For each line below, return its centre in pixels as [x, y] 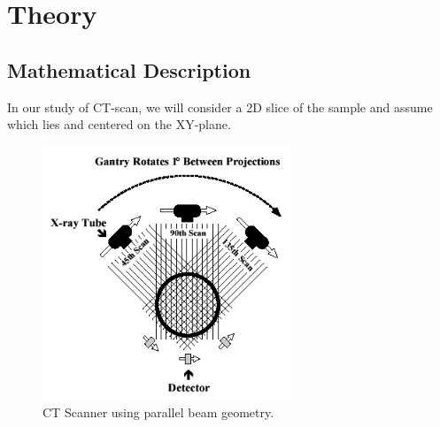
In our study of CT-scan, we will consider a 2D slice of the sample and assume [220, 107]
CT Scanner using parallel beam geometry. [158, 412]
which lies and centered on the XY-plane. [119, 124]
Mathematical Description [129, 69]
